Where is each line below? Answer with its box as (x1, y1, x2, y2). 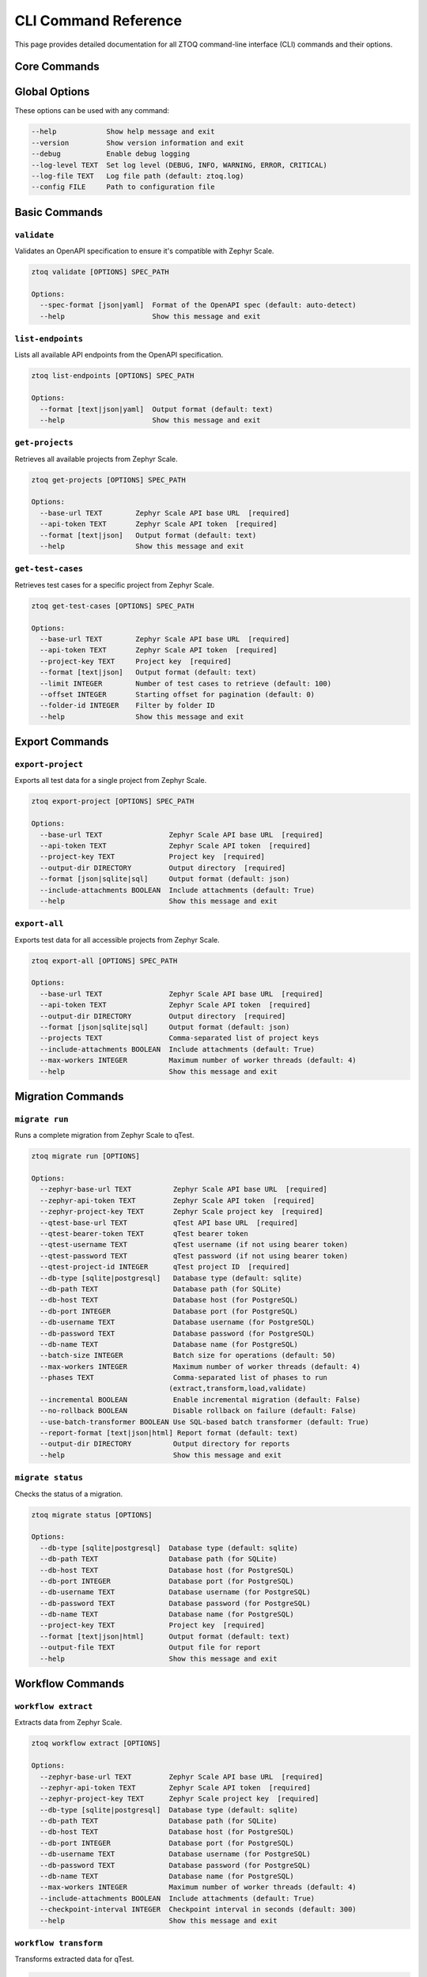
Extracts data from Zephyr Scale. (14, 1718, 123, 1727)
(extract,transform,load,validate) (168, 1384, 307, 1393)
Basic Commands (14, 206, 103, 219)
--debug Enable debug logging (31, 149, 190, 158)
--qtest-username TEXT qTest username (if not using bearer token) (40, 1240, 349, 1249)
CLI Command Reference (14, 12, 182, 29)
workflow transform (14, 1937, 103, 1949)
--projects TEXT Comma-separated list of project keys (40, 1034, 319, 1043)
